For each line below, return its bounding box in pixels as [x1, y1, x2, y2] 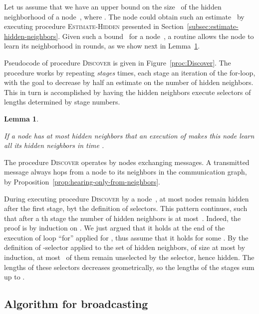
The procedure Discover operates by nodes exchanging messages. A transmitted [4, 156, 250, 167]
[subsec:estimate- [187, 21, 239, 31]
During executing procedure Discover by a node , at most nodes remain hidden [4, 193, 249, 203]
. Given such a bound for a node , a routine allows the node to [58, 30, 254, 41]
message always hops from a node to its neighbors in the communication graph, [4, 166, 247, 177]
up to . [4, 271, 25, 282]
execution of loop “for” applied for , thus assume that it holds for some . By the [4, 232, 249, 242]
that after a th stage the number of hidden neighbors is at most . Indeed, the [4, 212, 241, 223]
